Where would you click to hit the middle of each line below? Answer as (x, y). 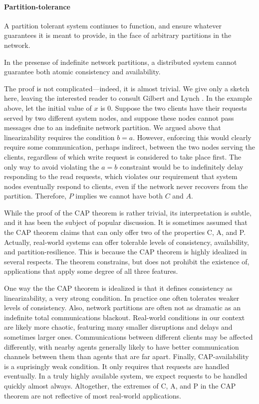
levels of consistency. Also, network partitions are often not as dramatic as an (123, 307)
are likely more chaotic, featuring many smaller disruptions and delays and (118, 327)
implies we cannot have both (119, 196)
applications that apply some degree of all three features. (91, 271)
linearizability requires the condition (59, 137)
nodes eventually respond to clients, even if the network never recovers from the (126, 186)
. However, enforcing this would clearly (192, 137)
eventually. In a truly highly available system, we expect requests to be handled (126, 376)
